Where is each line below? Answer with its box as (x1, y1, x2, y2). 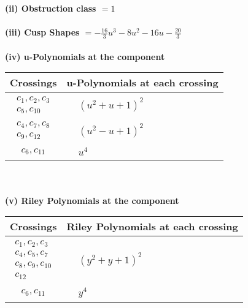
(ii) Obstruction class (5, 2, 96, 14)
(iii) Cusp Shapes (5, 26, 80, 39)
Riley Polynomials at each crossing (66, 219, 238, 234)
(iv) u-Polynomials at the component (5, 50, 165, 62)
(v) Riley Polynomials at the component (5, 193, 179, 206)
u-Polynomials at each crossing (66, 75, 219, 90)
